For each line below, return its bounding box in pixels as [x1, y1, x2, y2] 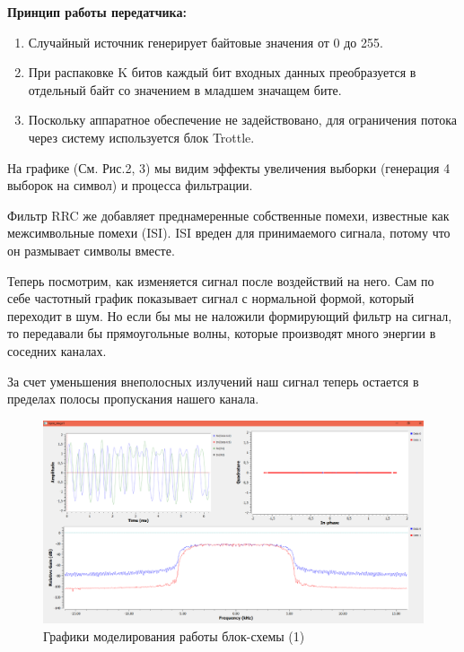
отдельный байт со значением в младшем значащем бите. [28, 80, 342, 99]
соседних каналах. [7, 341, 107, 360]
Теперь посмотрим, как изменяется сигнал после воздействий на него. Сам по [7, 271, 434, 290]
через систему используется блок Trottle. [28, 127, 255, 146]
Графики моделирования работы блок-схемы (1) [43, 626, 305, 645]
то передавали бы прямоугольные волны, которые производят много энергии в [7, 324, 436, 343]
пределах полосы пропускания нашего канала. [7, 389, 259, 408]
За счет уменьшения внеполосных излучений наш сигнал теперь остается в [7, 371, 419, 390]
